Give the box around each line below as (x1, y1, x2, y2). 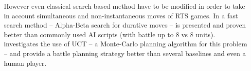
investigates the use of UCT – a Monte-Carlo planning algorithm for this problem (4, 39, 247, 49)
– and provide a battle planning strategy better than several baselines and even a (4, 48, 246, 58)
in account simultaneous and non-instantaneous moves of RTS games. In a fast (4, 10, 238, 20)
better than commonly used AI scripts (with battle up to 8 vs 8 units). (4, 29, 215, 39)
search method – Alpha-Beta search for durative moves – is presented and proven (4, 20, 246, 30)
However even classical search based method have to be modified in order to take (4, 1, 245, 11)
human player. (4, 57, 47, 68)
